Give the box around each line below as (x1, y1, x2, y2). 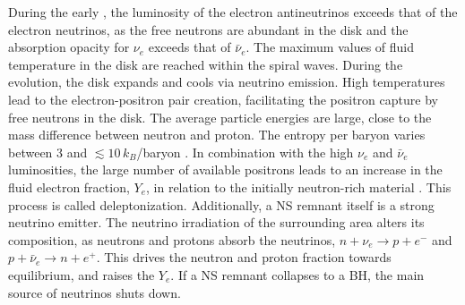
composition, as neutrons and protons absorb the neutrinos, (8, 230, 336, 249)
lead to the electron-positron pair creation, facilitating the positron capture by (8, 89, 438, 108)
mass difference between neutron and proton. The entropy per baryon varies (8, 125, 426, 144)
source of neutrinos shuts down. (8, 283, 181, 301)
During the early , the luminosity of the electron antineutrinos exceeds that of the (8, 3, 458, 21)
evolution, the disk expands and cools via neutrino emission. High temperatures (8, 72, 445, 91)
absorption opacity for (8, 38, 130, 56)
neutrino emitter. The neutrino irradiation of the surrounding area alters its (8, 213, 425, 232)
